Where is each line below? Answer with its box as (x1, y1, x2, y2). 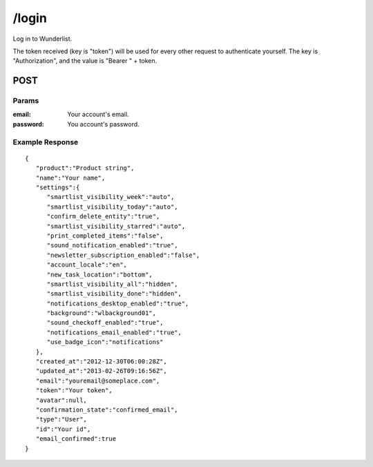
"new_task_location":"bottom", (46, 270, 153, 278)
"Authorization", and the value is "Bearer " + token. (12, 57, 157, 65)
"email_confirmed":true (35, 435, 117, 443)
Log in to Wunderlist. (12, 35, 73, 43)
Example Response (12, 137, 79, 146)
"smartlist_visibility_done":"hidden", (46, 290, 182, 298)
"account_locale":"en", (46, 261, 128, 269)
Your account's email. (67, 111, 129, 119)
